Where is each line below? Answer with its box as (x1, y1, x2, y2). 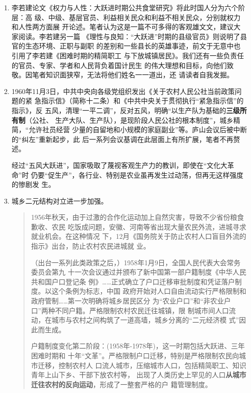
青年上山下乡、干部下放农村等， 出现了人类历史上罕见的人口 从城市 (31, 370, 247, 380)
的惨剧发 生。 (11, 179, 55, 189)
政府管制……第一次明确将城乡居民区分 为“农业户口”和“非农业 (31, 296, 224, 306)
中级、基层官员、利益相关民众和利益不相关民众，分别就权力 (48, 12, 241, 22)
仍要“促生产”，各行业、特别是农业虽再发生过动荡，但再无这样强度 (31, 169, 244, 180)
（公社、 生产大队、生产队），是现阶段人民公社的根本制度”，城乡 (25, 115, 234, 125)
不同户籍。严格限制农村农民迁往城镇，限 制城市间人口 (55, 305, 229, 315)
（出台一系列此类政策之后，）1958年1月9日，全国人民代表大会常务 (31, 257, 241, 267)
